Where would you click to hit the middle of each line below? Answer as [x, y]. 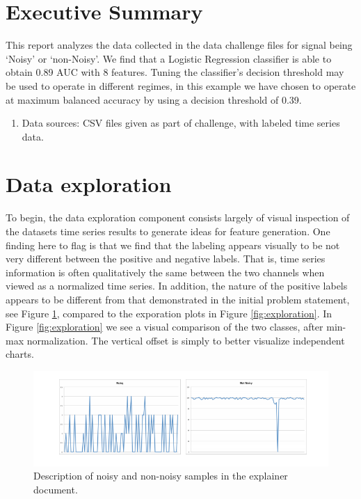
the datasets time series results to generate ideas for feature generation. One [168, 231]
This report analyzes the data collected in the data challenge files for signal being [179, 45]
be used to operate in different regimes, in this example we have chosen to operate [181, 85]
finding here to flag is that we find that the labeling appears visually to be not [173, 245]
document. [56, 489]
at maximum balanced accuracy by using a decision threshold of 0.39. [154, 99]
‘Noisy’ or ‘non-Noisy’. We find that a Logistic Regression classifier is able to [169, 58]
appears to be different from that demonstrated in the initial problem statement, [178, 299]
